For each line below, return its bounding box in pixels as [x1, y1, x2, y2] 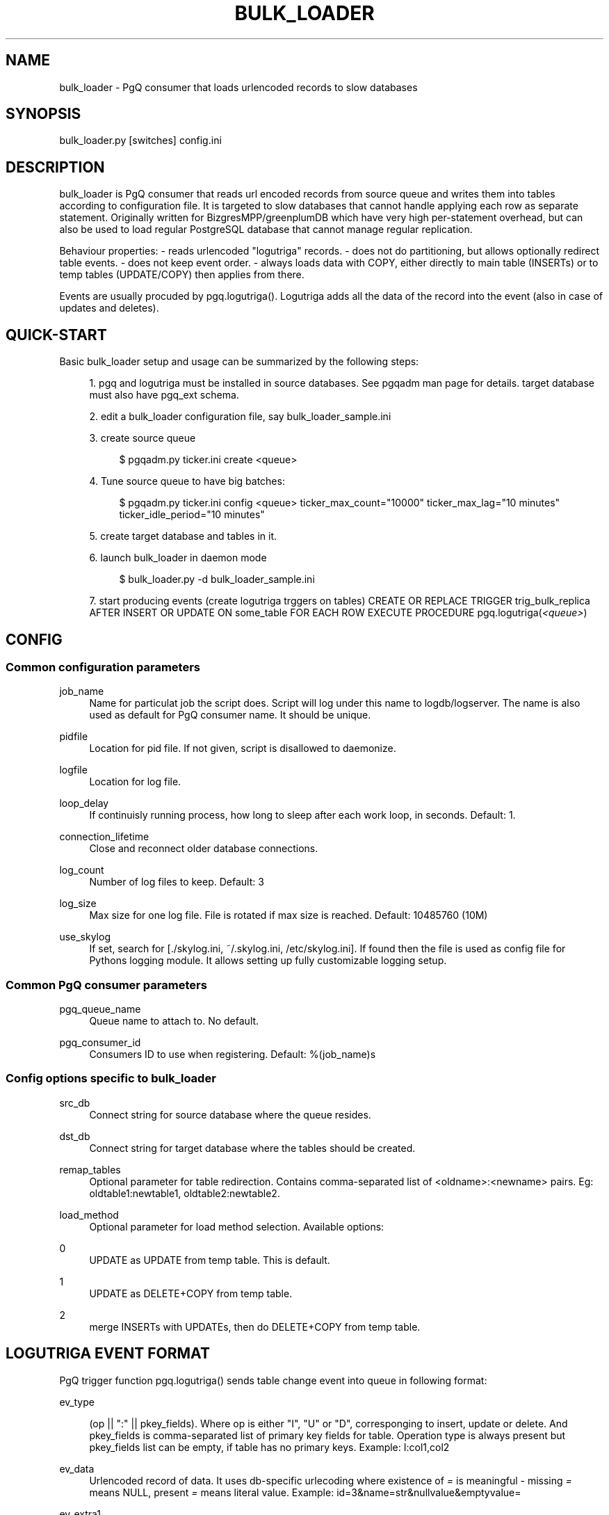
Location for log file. [89, 776, 181, 788]
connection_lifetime [59, 831, 149, 843]
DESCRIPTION [6, 158, 105, 176]
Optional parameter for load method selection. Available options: [89, 1220, 384, 1233]
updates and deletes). [59, 302, 159, 314]
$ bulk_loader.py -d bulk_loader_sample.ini [119, 573, 315, 586]
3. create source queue [89, 432, 196, 444]
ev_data [59, 1462, 95, 1475]
